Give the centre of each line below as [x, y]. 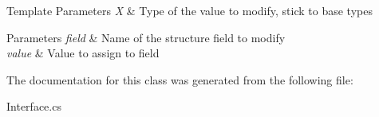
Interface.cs [34, 106]
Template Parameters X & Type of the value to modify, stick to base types [189, 10]
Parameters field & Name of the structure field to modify [146, 37]
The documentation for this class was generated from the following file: [180, 79]
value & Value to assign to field [83, 53]
